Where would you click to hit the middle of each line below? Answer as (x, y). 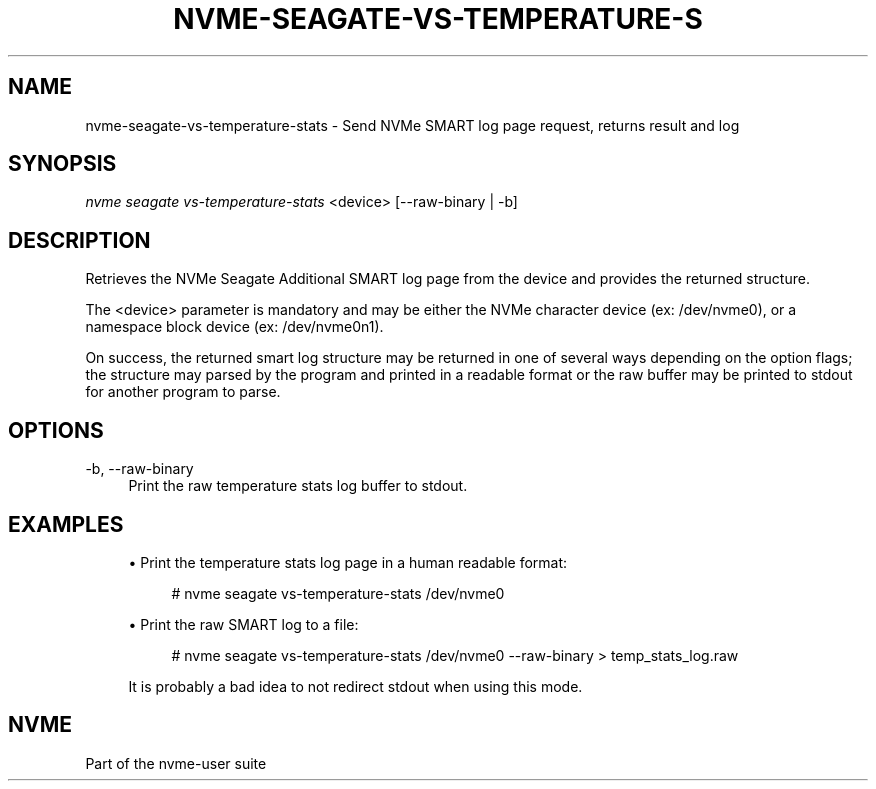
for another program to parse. (183, 392)
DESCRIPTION (79, 240)
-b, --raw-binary (139, 469)
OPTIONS (56, 430)
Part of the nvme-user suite (176, 763)
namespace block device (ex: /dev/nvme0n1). (234, 327)
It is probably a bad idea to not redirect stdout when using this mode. (355, 686)
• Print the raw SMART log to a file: (243, 624)
